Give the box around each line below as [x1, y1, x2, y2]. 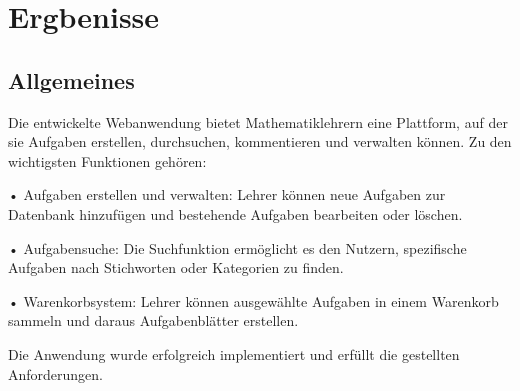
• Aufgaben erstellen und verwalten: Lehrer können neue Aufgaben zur [8, 184, 446, 205]
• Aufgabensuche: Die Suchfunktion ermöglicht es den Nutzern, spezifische [8, 237, 467, 258]
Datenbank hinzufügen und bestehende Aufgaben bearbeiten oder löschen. [8, 203, 463, 224]
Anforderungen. [8, 363, 104, 384]
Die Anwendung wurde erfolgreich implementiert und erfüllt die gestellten [8, 343, 460, 364]
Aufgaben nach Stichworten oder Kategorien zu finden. [8, 257, 344, 278]
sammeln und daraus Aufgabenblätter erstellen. [8, 310, 299, 331]
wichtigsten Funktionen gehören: [8, 150, 207, 171]
